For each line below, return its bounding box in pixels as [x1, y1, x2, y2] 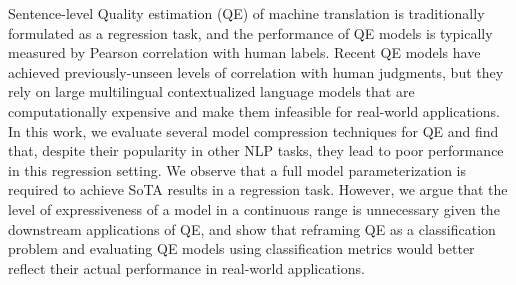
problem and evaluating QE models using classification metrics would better [8, 238, 475, 259]
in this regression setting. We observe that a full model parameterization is [8, 159, 466, 180]
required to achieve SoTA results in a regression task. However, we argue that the [8, 179, 508, 200]
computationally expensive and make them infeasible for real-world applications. [8, 100, 500, 121]
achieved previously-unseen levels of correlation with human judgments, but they [8, 61, 504, 82]
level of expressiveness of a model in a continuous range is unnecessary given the [8, 198, 500, 219]
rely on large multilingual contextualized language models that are [8, 81, 415, 102]
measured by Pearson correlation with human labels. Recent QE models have [8, 42, 481, 63]
